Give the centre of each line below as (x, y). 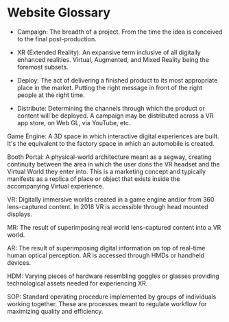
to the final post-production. (57, 39)
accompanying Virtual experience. (56, 186)
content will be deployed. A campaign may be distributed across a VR (115, 116)
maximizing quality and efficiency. (55, 311)
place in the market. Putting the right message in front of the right (110, 87)
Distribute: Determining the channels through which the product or (111, 108)
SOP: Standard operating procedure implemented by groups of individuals (112, 297)
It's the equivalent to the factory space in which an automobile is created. (111, 143)
